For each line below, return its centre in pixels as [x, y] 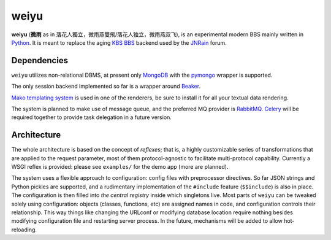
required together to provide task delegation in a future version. [91, 117]
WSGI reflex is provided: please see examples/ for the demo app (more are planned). [120, 167]
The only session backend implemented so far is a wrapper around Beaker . [106, 87]
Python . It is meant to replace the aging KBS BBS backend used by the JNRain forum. [119, 42]
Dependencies [40, 60]
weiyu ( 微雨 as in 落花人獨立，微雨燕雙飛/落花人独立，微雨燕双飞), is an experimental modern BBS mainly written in [157, 34]
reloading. [24, 230]
